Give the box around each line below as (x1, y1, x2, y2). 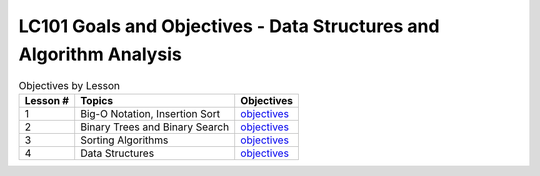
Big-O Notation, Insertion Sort (80, 106, 220, 120)
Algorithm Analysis (18, 43, 182, 65)
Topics (80, 93, 114, 107)
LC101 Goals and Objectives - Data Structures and (18, 15, 440, 37)
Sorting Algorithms (80, 133, 169, 147)
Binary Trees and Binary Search (80, 120, 230, 134)
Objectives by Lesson (18, 78, 120, 92)
